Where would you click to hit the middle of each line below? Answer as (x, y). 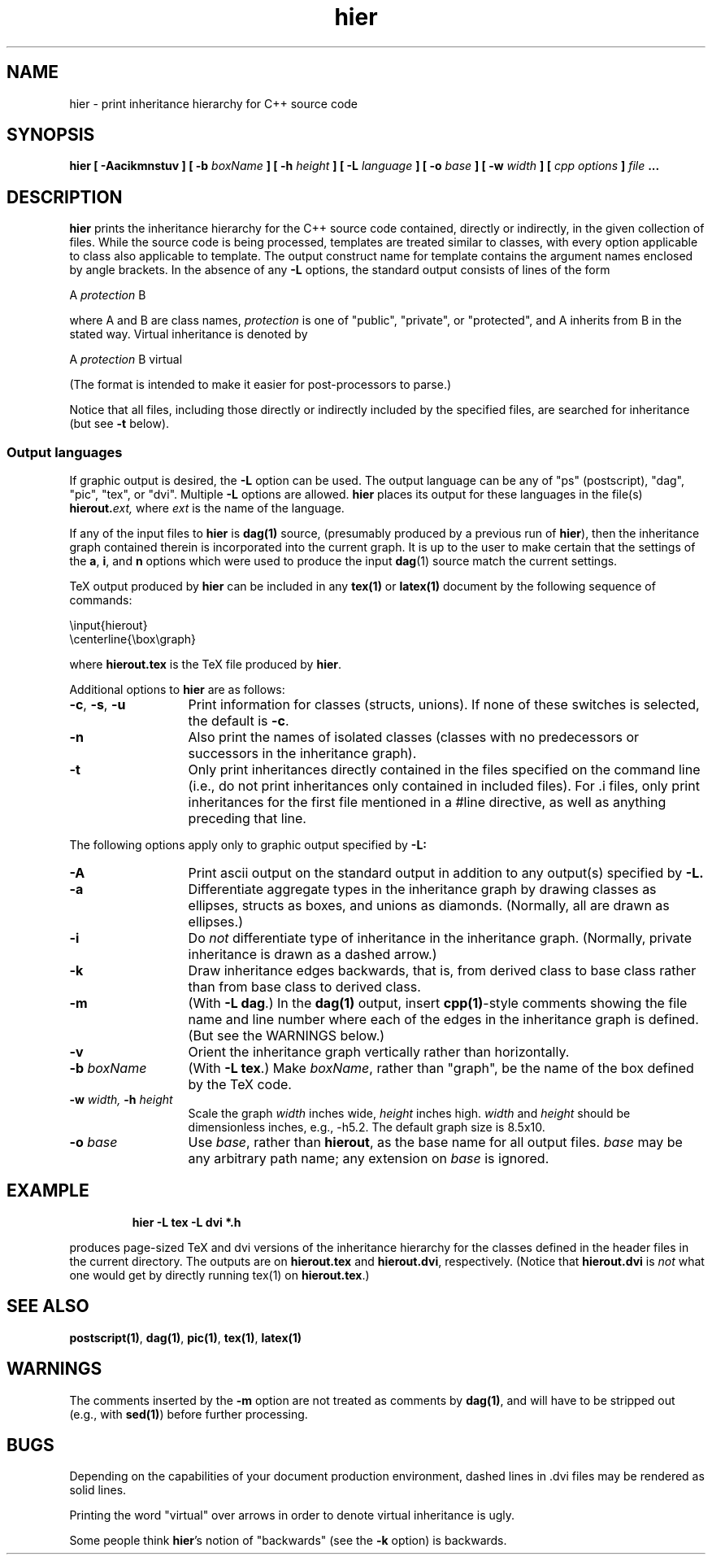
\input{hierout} (109, 626)
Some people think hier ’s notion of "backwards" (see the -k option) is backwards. (288, 1541)
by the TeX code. (240, 1085)
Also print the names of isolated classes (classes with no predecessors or (414, 737)
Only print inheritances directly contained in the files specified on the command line (444, 770)
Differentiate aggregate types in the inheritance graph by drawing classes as (422, 890)
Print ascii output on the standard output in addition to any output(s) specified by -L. (446, 873)
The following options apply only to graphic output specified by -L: (248, 845)
